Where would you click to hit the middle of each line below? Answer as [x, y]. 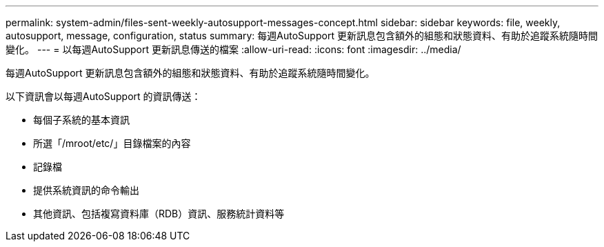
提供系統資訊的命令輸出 [86, 190]
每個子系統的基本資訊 [81, 120]
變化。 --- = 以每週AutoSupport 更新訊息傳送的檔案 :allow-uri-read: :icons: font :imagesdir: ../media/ [233, 49]
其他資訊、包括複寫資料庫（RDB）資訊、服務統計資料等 [159, 214]
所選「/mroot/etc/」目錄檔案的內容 [112, 143]
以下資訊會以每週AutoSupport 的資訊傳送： [103, 96]
